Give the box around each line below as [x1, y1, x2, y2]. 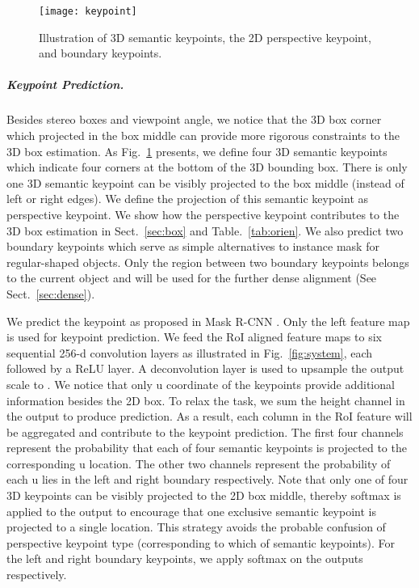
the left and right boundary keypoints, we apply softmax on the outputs [6, 550, 363, 567]
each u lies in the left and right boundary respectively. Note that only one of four [6, 471, 409, 488]
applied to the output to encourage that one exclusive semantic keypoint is [6, 502, 376, 519]
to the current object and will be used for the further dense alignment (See [6, 269, 377, 286]
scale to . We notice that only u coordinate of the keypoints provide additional [6, 375, 395, 392]
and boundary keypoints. [39, 44, 162, 61]
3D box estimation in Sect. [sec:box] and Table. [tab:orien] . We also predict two [6, 222, 404, 239]
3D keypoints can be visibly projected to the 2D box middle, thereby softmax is [6, 487, 401, 504]
